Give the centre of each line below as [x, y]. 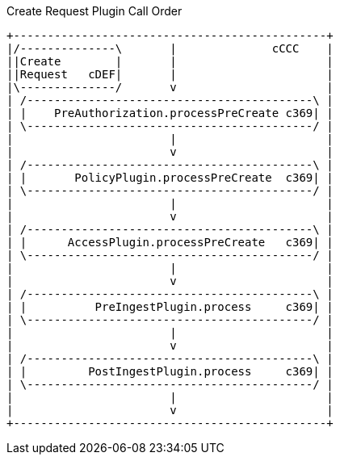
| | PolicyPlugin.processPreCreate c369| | [170, 178]
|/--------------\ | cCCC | [170, 48]
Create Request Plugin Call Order [94, 11]
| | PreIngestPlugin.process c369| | [170, 307]
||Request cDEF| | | [170, 74]
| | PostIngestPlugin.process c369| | [170, 371]
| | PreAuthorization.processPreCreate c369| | [170, 113]
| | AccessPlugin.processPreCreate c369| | [170, 242]
